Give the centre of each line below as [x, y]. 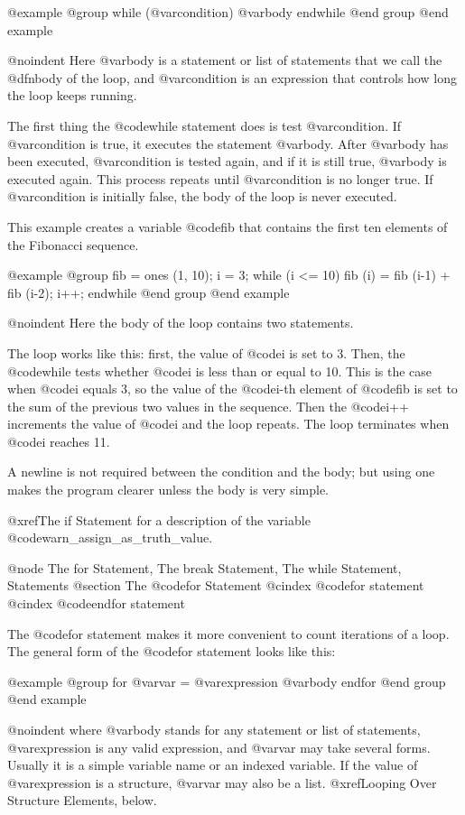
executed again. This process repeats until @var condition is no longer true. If [220, 178]
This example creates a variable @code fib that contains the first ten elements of [228, 226]
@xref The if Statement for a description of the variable [159, 519]
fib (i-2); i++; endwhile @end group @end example [149, 292]
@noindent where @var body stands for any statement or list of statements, [214, 729]
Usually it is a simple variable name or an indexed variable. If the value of [213, 765]
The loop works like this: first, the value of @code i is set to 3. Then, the [206, 352]
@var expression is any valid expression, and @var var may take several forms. [219, 747]
